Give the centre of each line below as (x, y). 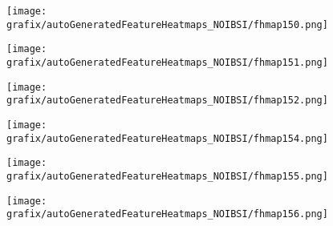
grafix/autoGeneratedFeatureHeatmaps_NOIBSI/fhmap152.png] (167, 101)
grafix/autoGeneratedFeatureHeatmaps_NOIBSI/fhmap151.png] (167, 62)
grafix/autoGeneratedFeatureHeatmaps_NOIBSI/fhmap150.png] (167, 24)
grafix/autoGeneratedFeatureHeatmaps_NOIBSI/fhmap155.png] (167, 176)
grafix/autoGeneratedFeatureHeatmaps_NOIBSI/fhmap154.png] (167, 138)
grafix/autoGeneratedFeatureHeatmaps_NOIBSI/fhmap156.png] (167, 214)
